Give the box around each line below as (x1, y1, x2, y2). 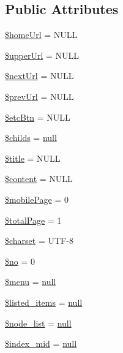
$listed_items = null (5, 295, 83, 308)
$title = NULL (5, 151, 61, 164)
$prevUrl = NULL (5, 89, 74, 102)
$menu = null (5, 275, 56, 288)
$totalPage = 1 (5, 213, 62, 226)
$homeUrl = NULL (5, 28, 78, 41)
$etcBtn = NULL (5, 110, 70, 123)
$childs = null (5, 131, 57, 144)
